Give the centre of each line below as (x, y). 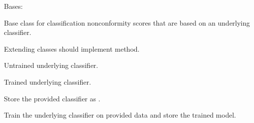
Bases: (14, 6)
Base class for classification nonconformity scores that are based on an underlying (127, 22)
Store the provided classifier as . (52, 98)
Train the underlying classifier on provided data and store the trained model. (120, 115)
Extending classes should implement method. (72, 48)
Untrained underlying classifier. (51, 65)
